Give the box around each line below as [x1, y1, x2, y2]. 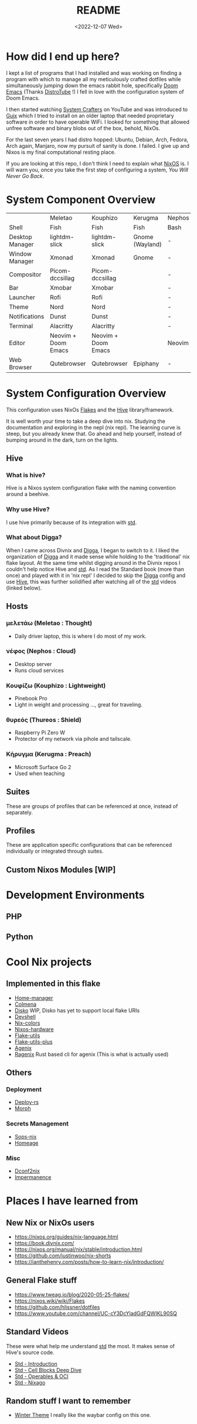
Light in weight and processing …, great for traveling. [14, 701, 142, 708]
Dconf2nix [14, 1167, 40, 1174]
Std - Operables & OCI [14, 1373, 69, 1380]
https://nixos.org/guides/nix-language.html [14, 1233, 118, 1240]
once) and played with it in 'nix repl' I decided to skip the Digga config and [6, 572, 186, 579]
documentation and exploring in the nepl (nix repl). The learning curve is [6, 423, 181, 430]
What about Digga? [6, 534, 62, 542]
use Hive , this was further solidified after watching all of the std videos [6, 578, 177, 585]
